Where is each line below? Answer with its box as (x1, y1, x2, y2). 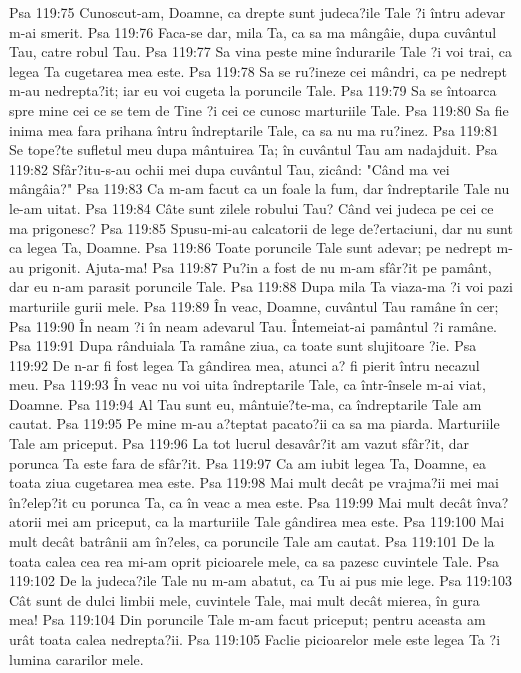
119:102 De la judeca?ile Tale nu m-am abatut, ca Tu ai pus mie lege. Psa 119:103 (9, 570, 512, 591)
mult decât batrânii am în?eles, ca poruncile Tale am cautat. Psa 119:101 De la (9, 531, 495, 552)
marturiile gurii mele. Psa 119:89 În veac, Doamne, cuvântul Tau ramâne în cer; (9, 295, 499, 316)
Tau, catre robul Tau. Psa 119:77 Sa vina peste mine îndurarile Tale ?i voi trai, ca (9, 41, 513, 62)
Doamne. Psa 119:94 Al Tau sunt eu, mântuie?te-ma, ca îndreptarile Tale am (9, 393, 482, 414)
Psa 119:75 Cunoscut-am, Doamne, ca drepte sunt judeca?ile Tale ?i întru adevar (9, 2, 506, 22)
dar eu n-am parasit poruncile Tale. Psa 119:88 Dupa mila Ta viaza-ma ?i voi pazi (9, 276, 513, 297)
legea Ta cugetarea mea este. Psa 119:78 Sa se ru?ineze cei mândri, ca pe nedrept (9, 60, 507, 81)
